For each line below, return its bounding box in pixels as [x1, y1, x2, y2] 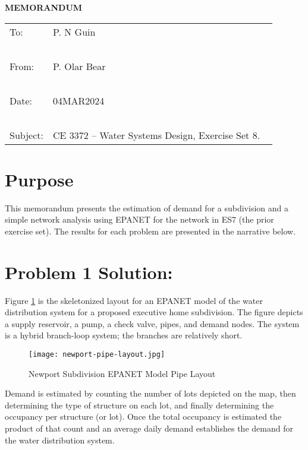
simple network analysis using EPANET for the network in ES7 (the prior [5, 213, 274, 226]
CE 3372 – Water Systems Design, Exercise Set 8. [52, 128, 260, 142]
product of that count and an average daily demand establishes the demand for [5, 422, 293, 435]
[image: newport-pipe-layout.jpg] [29, 350, 165, 359]
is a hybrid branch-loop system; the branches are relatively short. [5, 329, 243, 341]
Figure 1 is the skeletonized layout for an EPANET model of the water [5, 294, 263, 306]
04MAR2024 [52, 93, 105, 107]
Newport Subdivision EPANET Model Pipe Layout [29, 367, 216, 379]
